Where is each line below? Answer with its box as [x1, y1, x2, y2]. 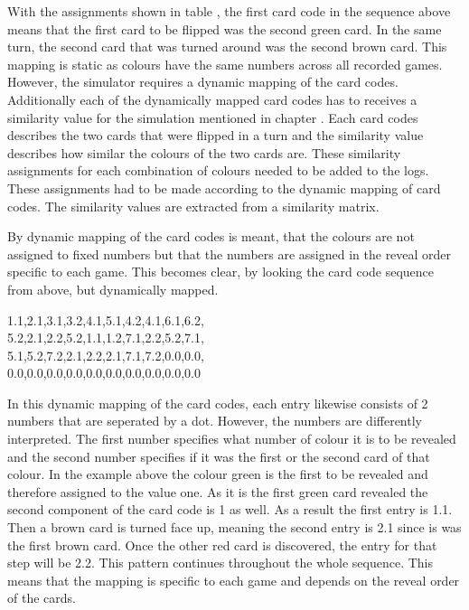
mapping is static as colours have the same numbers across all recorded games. [7, 54, 443, 73]
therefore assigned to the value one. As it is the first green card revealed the [7, 482, 428, 501]
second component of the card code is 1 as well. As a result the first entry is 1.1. [7, 500, 453, 519]
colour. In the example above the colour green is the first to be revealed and [7, 465, 428, 483]
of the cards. [7, 588, 76, 607]
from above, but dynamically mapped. [7, 279, 219, 298]
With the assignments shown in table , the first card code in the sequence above [7, 2, 451, 20]
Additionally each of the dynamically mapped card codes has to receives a [7, 89, 417, 108]
